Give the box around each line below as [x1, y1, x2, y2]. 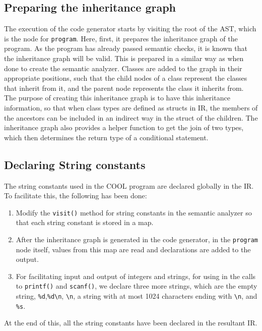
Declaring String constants [4, 156, 146, 172]
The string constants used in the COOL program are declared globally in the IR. [4, 180, 254, 191]
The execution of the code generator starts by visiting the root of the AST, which [4, 23, 256, 34]
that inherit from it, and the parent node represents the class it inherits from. [4, 82, 244, 93]
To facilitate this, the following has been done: [4, 190, 147, 201]
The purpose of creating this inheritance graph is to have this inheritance [4, 92, 230, 103]
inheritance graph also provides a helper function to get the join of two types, [4, 122, 244, 133]
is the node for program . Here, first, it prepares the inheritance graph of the [4, 33, 238, 43]
